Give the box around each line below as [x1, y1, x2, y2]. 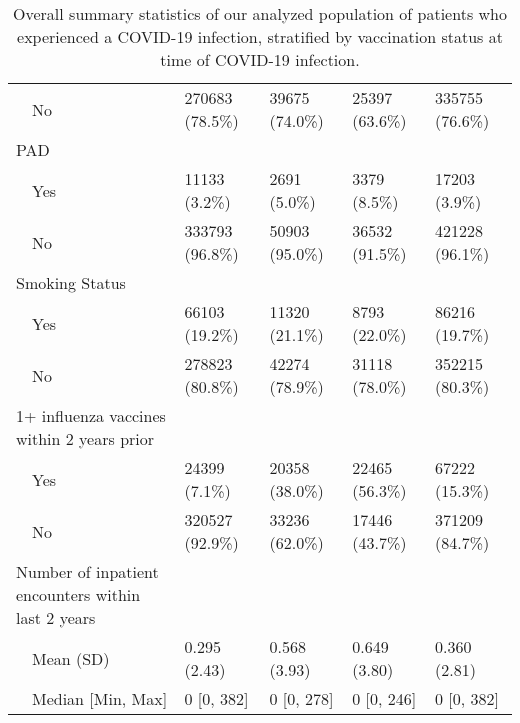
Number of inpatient [16, 560, 159, 583]
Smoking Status [16, 271, 126, 294]
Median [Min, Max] [32, 687, 168, 710]
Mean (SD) [32, 646, 110, 670]
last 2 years [16, 606, 96, 629]
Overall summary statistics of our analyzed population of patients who [13, 2, 507, 25]
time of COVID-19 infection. [160, 48, 360, 71]
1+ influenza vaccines [16, 404, 166, 427]
